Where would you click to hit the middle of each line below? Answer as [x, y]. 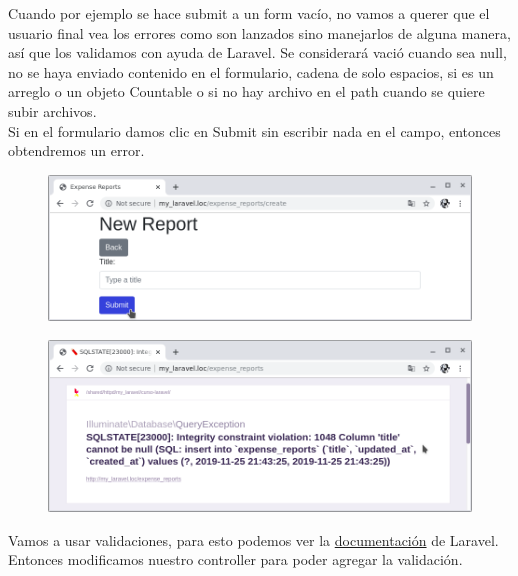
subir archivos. [52, 110]
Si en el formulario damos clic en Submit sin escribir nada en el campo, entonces [254, 130]
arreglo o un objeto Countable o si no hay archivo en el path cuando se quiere [246, 91]
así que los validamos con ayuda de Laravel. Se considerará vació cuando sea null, [257, 52]
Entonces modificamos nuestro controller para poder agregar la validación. [235, 559]
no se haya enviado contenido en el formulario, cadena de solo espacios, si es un [251, 71]
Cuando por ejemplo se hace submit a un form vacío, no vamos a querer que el [249, 13]
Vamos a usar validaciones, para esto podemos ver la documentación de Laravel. [253, 539]
